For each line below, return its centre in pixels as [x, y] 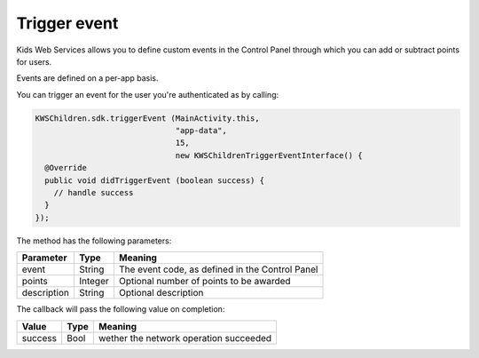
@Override [66, 168]
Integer [94, 282]
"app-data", [201, 131]
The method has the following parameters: [94, 241]
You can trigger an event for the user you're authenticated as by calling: [148, 94]
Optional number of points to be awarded [205, 282]
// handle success [94, 193]
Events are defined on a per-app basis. [87, 78]
